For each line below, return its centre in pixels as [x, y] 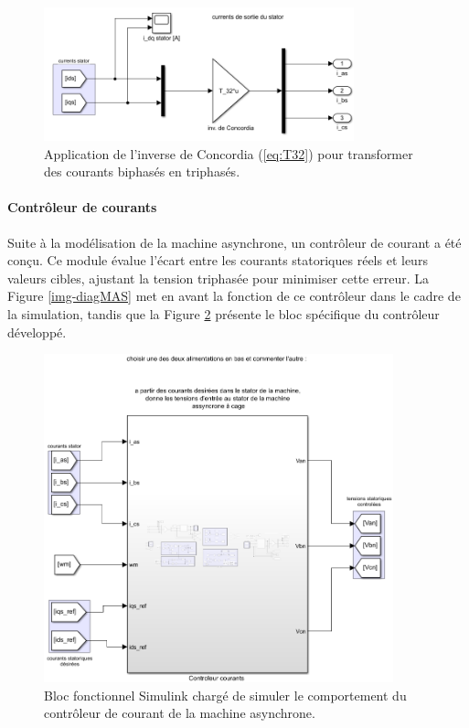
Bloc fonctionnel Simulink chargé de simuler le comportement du [225, 695]
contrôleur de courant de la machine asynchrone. [180, 713]
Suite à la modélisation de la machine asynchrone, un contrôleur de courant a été [234, 242]
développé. [37, 332]
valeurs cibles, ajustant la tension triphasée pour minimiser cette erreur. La [218, 278]
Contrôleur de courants [82, 207]
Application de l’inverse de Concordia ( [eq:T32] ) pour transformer [229, 153]
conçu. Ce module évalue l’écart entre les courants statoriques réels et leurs [218, 260]
